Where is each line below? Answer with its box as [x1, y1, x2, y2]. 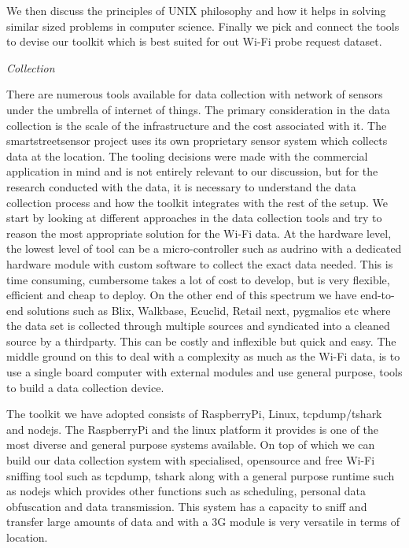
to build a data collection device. [6, 379, 164, 395]
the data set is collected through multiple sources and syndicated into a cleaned [6, 317, 390, 334]
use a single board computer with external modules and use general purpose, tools [6, 364, 403, 380]
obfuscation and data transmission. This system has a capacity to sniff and [6, 498, 367, 514]
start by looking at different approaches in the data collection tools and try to [6, 209, 382, 226]
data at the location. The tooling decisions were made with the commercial [6, 147, 368, 164]
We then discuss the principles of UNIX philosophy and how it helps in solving [6, 2, 386, 18]
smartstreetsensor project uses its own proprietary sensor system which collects [6, 132, 388, 149]
